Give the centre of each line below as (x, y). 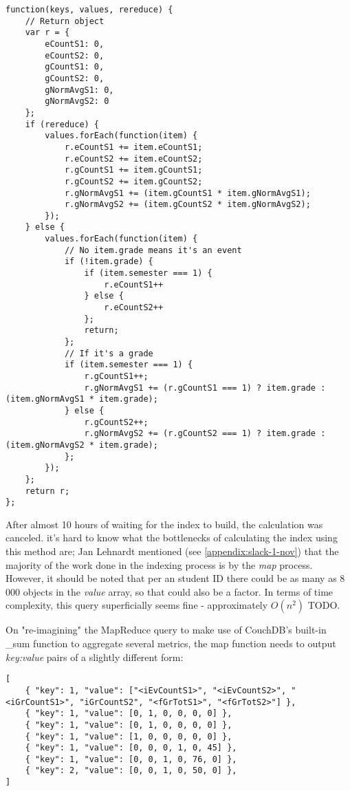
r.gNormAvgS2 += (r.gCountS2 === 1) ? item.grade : (205, 434)
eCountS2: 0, (75, 55)
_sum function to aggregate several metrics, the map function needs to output (171, 643)
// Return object (65, 21)
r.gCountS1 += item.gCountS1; (133, 170)
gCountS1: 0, (75, 67)
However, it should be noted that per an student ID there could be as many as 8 (175, 578)
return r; (47, 491)
